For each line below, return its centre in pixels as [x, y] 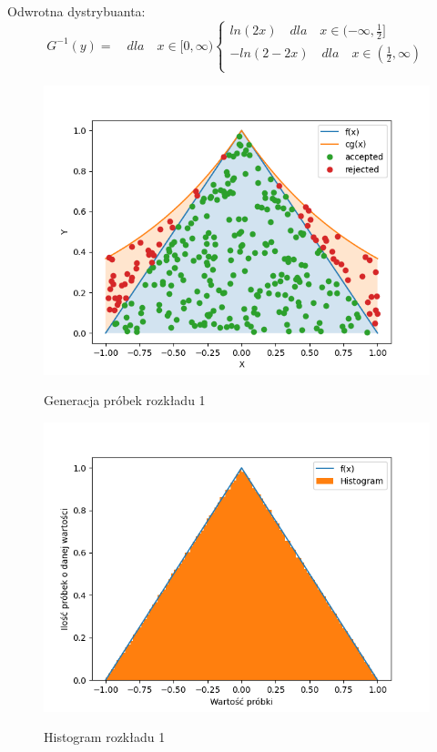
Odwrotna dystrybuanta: [76, 11]
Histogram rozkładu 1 [105, 737]
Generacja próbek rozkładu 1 [125, 400]
